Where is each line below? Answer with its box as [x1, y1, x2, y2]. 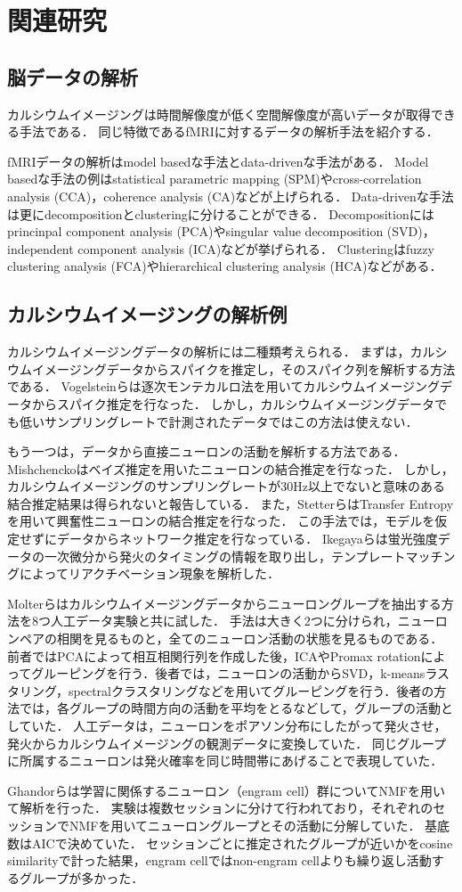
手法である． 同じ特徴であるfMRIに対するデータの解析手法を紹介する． [19, 122, 439, 141]
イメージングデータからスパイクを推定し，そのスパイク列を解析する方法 [31, 359, 456, 378]
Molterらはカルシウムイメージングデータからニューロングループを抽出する [7, 593, 442, 612]
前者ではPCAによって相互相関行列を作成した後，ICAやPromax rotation [7, 646, 421, 665]
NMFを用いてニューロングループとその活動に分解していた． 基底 [69, 815, 450, 834]
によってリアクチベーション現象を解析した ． [19, 564, 280, 583]
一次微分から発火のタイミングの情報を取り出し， [44, 546, 331, 565]
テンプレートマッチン [330, 546, 456, 565]
